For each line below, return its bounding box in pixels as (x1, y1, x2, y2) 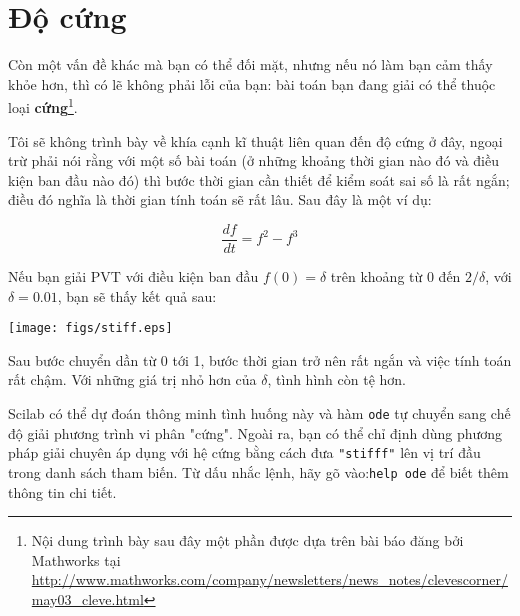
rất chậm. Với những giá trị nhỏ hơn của (8, 369, 257, 390)
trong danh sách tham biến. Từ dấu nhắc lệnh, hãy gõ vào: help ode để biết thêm (8, 461, 509, 482)
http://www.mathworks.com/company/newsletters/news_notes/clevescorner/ (31, 569, 508, 590)
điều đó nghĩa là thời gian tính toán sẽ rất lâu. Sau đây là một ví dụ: (8, 189, 432, 210)
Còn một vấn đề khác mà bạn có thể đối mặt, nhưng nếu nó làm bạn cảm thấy (8, 54, 493, 75)
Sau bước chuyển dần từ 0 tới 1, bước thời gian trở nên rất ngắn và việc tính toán (8, 349, 512, 370)
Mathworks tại (31, 549, 121, 570)
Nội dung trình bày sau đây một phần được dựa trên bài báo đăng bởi (31, 530, 464, 551)
